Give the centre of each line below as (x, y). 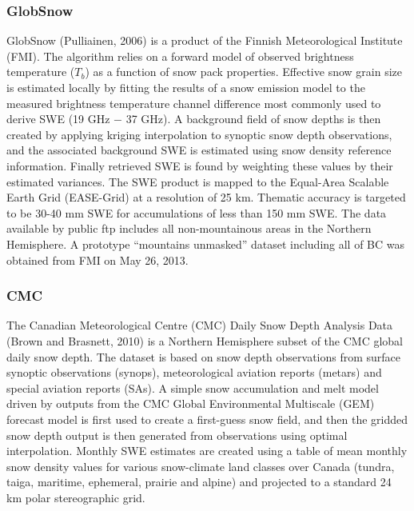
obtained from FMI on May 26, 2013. (98, 259)
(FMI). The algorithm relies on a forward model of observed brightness (180, 56)
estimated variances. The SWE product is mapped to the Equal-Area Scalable (198, 181)
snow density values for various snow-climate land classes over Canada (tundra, (201, 466)
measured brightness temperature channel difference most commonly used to (194, 103)
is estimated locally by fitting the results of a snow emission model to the (186, 87)
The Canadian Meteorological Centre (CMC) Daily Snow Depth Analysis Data (200, 325)
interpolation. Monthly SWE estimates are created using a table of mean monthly (207, 451)
